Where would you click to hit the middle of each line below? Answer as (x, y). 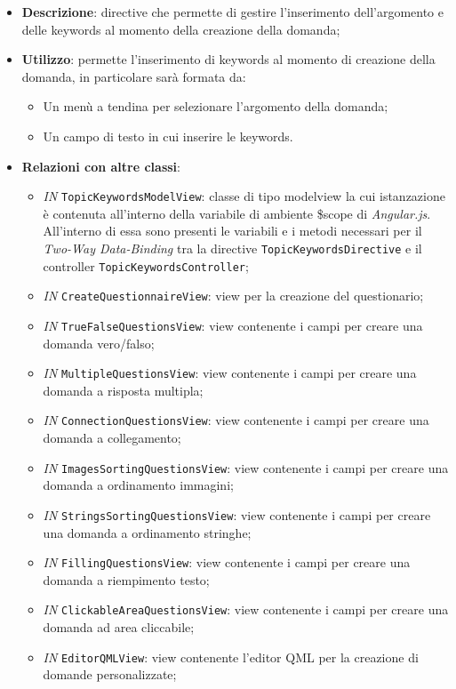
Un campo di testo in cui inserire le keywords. (168, 136)
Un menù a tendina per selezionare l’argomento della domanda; (216, 106)
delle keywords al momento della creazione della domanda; (181, 29)
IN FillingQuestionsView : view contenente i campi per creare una (227, 562)
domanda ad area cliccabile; (119, 627)
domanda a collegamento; (112, 438)
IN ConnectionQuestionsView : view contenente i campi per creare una (236, 420)
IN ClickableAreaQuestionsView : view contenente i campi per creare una (246, 609)
